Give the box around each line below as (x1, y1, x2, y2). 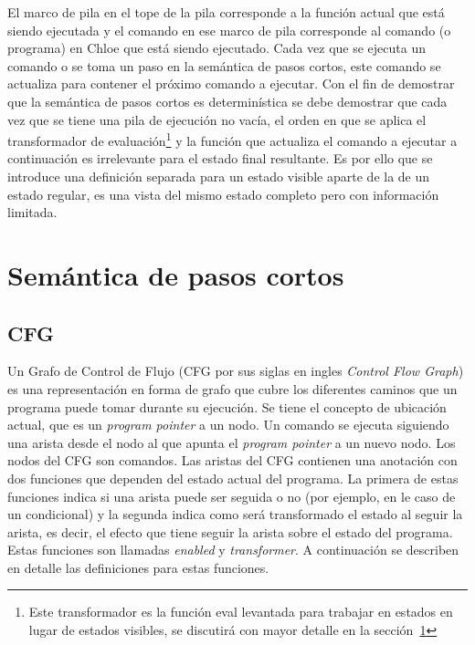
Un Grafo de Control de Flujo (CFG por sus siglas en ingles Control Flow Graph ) (7, 361, 464, 380)
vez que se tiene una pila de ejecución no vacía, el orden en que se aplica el (7, 109, 427, 129)
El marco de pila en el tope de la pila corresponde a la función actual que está (7, 3, 445, 21)
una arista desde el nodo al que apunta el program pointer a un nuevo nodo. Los (7, 432, 456, 452)
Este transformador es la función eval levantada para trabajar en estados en (28, 602, 453, 621)
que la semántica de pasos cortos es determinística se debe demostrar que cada (7, 91, 448, 110)
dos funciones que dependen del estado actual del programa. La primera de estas (7, 468, 459, 487)
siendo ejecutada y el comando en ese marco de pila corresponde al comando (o (7, 20, 451, 39)
